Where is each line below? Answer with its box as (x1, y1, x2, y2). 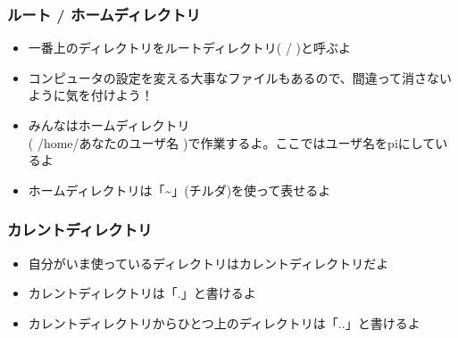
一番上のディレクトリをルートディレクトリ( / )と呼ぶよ (28, 38, 352, 57)
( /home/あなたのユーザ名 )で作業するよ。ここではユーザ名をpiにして (28, 133, 436, 152)
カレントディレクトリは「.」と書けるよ (28, 284, 256, 302)
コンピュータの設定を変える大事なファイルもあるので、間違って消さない (28, 68, 453, 87)
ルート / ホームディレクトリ (7, 3, 201, 25)
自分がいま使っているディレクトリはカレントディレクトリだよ (28, 253, 389, 272)
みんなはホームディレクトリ (28, 116, 190, 134)
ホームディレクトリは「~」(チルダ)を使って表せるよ (28, 180, 331, 199)
